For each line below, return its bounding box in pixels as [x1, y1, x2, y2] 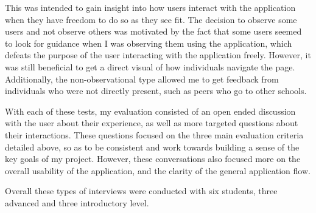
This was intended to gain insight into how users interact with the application [5, 1, 296, 13]
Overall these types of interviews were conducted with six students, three [5, 184, 278, 197]
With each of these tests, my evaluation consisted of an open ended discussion [5, 104, 296, 117]
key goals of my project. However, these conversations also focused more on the [5, 152, 301, 165]
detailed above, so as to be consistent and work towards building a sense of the [5, 140, 300, 153]
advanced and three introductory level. [5, 196, 149, 209]
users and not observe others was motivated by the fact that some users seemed [5, 25, 302, 38]
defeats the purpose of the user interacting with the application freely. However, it [5, 49, 311, 61]
